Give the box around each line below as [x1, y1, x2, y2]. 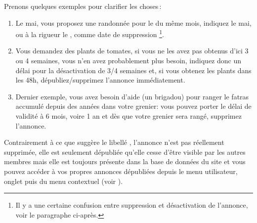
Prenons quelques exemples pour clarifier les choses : [4, 1, 162, 11]
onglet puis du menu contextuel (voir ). [4, 176, 123, 186]
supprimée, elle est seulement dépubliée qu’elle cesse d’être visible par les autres [4, 146, 246, 157]
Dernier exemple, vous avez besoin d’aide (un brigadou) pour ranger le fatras [15, 91, 249, 101]
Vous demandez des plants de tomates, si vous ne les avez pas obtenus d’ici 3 [15, 45, 249, 56]
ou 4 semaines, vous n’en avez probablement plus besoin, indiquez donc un [15, 55, 241, 66]
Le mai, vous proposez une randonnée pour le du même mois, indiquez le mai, [15, 17, 252, 28]
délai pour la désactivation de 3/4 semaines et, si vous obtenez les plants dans [15, 65, 252, 75]
